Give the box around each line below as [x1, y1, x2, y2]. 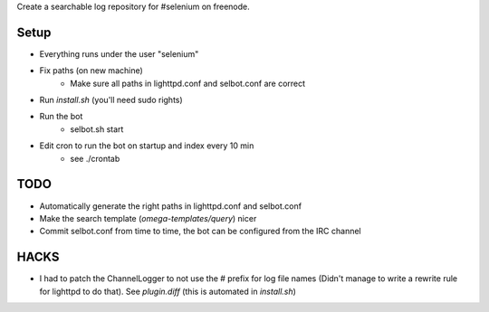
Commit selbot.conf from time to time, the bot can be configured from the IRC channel [39, 226, 361, 237]
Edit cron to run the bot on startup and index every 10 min [39, 140, 254, 151]
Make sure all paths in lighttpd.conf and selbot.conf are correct [70, 78, 306, 89]
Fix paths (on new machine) [39, 65, 144, 76]
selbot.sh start [70, 123, 124, 135]
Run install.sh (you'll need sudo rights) [39, 95, 183, 106]
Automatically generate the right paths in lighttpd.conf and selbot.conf [39, 200, 302, 212]
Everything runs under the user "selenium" [39, 48, 199, 59]
